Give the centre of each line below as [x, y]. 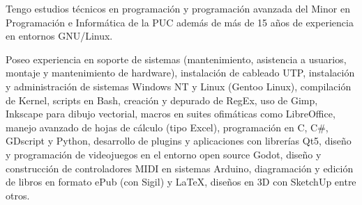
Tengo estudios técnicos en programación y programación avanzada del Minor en [178, 8]
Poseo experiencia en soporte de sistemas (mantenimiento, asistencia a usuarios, [176, 59]
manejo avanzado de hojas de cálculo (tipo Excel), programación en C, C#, [167, 127]
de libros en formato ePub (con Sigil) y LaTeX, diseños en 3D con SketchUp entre [181, 182]
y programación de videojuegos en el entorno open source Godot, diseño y [164, 154]
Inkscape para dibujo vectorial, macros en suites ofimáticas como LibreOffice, [171, 114]
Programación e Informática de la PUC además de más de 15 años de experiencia [180, 22]
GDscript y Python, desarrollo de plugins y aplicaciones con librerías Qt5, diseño [179, 141]
